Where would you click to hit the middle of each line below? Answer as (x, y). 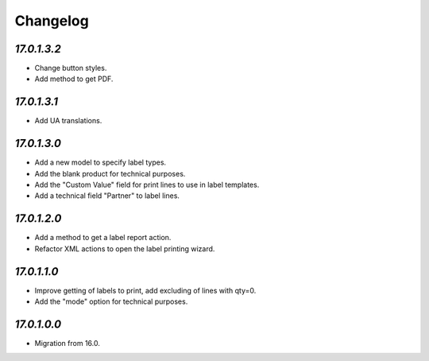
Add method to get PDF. (74, 79)
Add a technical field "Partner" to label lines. (107, 196)
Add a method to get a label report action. (103, 238)
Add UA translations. (68, 121)
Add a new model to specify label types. (100, 162)
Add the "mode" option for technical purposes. (111, 301)
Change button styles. (71, 68)
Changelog (52, 21)
